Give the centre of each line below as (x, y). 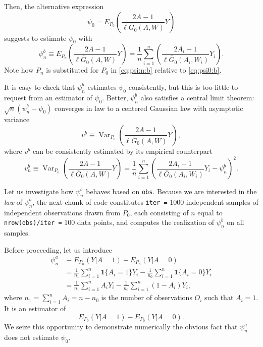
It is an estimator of (35, 308)
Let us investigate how (39, 191)
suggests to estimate (35, 38)
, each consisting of (159, 212)
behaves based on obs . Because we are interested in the (171, 191)
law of (13, 201)
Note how (19, 70)
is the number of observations (147, 297)
